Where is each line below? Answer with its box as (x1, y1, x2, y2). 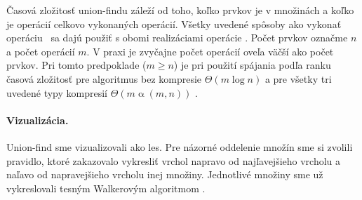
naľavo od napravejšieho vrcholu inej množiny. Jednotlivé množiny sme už (6, 167, 323, 182)
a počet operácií (6, 44, 75, 58)
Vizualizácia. (6, 112, 69, 127)
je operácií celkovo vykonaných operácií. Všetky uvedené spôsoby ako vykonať (6, 16, 342, 31)
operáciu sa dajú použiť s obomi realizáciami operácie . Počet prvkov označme (6, 30, 348, 45)
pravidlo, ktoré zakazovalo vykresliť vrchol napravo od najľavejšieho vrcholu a (6, 153, 341, 168)
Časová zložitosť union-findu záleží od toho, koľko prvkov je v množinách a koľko (6, 3, 354, 17)
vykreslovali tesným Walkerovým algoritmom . (6, 180, 206, 195)
